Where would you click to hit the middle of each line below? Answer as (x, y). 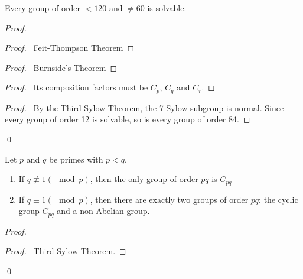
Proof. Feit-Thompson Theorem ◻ (70, 48)
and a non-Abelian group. (103, 211)
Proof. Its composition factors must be (76, 87)
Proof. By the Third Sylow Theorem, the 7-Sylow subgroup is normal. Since (144, 107)
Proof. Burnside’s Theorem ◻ (61, 67)
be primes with (76, 159)
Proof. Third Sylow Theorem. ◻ (66, 251)
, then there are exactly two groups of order (169, 199)
